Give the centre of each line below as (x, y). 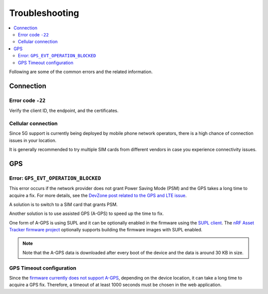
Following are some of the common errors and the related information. (81, 72)
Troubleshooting (44, 13)
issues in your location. (33, 140)
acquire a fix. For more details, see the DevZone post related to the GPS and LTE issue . (98, 195)
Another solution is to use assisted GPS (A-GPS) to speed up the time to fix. (86, 213)
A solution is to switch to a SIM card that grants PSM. (64, 204)
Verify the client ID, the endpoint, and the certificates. (64, 111)
